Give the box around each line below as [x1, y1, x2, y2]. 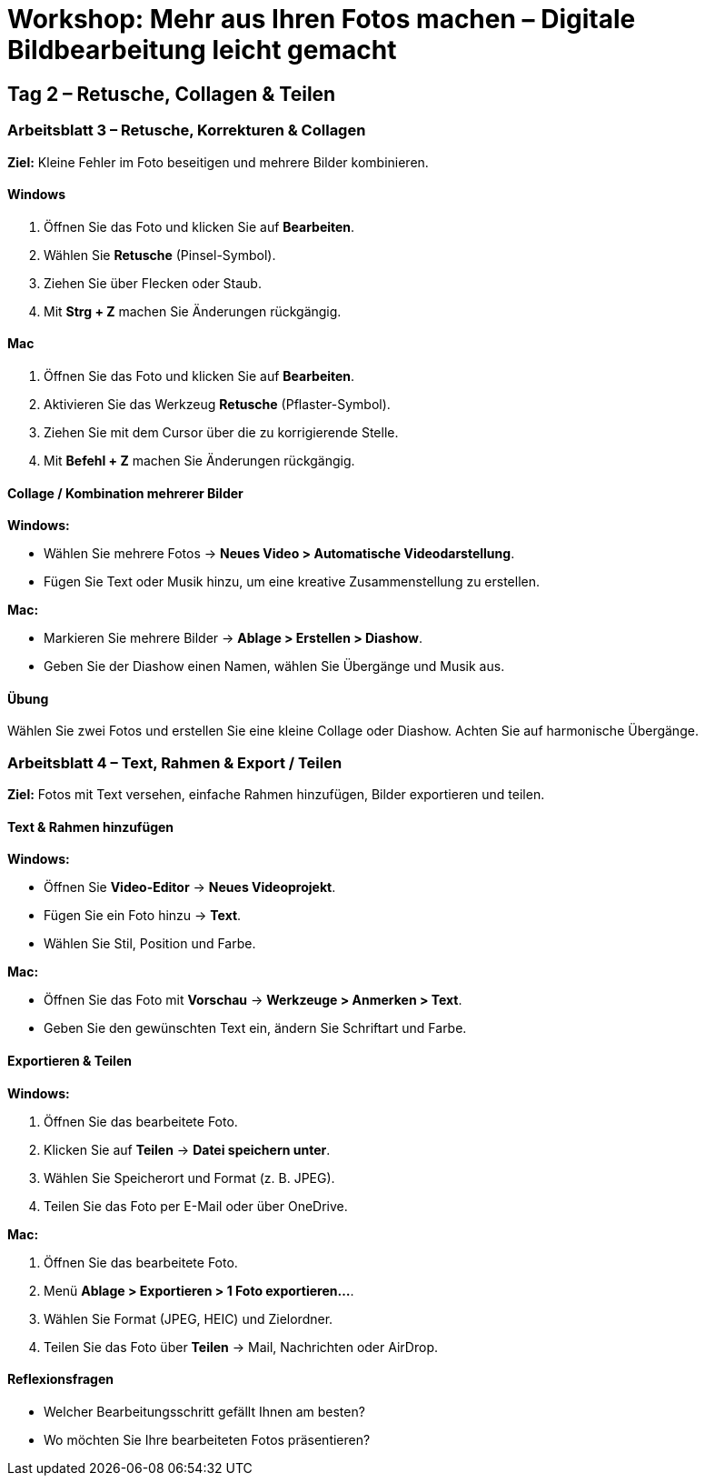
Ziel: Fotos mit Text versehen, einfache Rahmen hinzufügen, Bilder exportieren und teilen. [7, 787, 545, 803]
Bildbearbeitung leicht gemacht [7, 35, 397, 65]
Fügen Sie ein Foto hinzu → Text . [44, 907, 242, 924]
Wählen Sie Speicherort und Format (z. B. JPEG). [44, 1169, 335, 1186]
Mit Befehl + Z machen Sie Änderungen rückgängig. [44, 452, 355, 468]
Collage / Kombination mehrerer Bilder [7, 485, 243, 501]
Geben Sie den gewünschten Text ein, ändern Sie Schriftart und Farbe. [44, 1020, 467, 1037]
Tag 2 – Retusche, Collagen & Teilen [7, 82, 336, 105]
